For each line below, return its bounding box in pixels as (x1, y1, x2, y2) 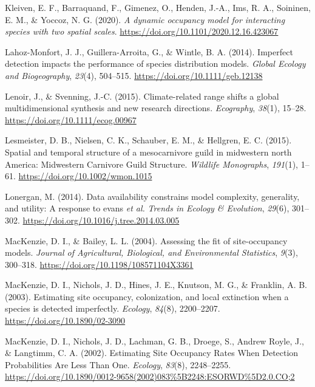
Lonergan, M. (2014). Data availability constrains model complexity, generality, (5, 190, 300, 202)
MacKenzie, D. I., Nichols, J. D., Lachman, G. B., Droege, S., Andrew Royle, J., (5, 334, 304, 347)
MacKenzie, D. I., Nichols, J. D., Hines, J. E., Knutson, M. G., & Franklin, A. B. (5, 278, 307, 291)
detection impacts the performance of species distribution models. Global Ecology (5, 57, 306, 70)
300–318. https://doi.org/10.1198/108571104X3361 (5, 258, 194, 270)
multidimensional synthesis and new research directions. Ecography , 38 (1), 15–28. (5, 101, 307, 114)
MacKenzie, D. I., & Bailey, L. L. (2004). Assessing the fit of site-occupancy (5, 234, 288, 247)
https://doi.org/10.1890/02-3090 (5, 314, 126, 327)
